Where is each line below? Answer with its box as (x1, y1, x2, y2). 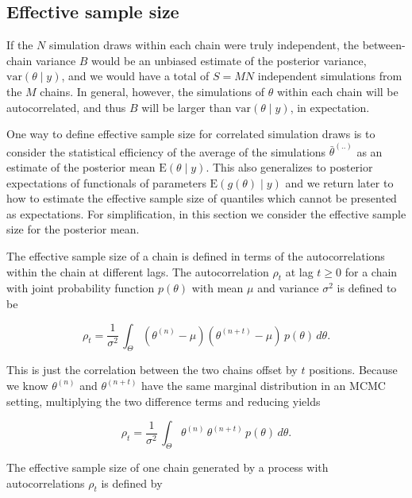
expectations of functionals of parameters (6, 174, 206, 191)
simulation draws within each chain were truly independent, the (49, 37, 359, 53)
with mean (191, 280, 244, 296)
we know (6, 376, 48, 393)
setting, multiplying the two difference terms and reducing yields (6, 392, 321, 409)
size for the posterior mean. (6, 221, 140, 237)
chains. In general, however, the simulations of (40, 83, 264, 99)
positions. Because (309, 361, 398, 378)
